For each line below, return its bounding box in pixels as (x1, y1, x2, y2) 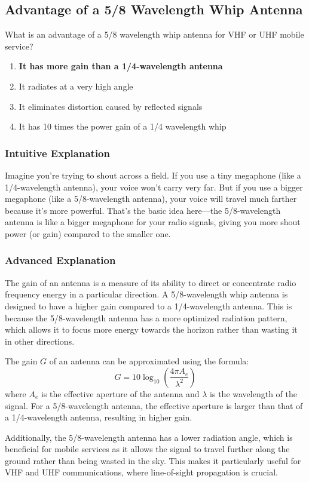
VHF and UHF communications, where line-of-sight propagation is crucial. (5, 466, 278, 478)
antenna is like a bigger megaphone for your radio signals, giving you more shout (5, 216, 301, 228)
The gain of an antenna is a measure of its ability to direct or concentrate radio (5, 276, 296, 288)
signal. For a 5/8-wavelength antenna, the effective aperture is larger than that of (5, 399, 303, 412)
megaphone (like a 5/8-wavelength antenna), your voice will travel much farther (5, 192, 297, 205)
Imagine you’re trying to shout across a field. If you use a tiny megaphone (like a (5, 168, 301, 181)
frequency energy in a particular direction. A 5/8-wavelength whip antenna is (5, 288, 288, 300)
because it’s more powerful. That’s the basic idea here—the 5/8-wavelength (5, 204, 281, 216)
